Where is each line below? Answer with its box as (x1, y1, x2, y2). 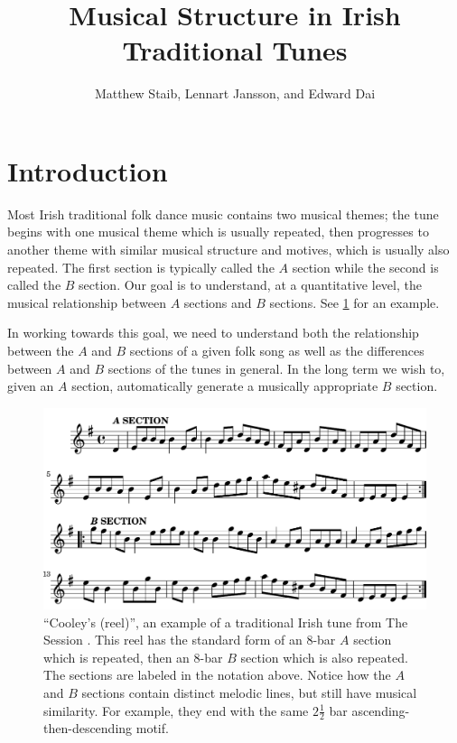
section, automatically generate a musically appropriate (71, 376, 378, 395)
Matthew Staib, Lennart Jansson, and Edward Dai (94, 84, 376, 103)
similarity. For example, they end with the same (43, 701, 309, 720)
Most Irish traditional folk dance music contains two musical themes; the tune (7, 204, 439, 223)
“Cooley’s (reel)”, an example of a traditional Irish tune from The (43, 612, 408, 631)
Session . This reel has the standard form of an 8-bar (43, 630, 336, 649)
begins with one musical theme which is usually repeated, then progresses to (7, 222, 429, 241)
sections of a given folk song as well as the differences (129, 341, 424, 359)
